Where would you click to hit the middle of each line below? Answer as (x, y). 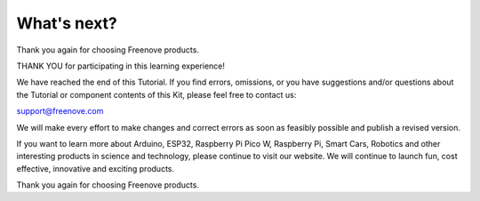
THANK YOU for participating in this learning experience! (121, 66)
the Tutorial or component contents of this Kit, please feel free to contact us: (156, 94)
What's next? (67, 23)
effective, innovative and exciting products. (96, 168)
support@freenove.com (60, 111)
